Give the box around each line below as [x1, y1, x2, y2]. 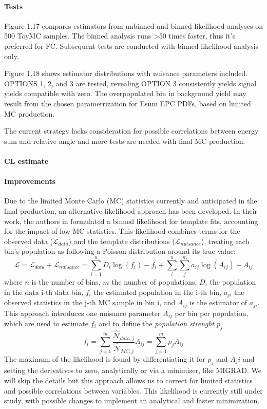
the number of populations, [111, 276, 197, 287]
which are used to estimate [4, 318, 88, 328]
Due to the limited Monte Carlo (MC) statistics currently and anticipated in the [4, 195, 257, 206]
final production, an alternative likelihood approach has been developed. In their [4, 205, 258, 216]
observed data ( [4, 235, 53, 246]
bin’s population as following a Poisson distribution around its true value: [4, 246, 236, 256]
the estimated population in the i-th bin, [93, 286, 222, 297]
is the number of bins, [31, 276, 101, 287]
